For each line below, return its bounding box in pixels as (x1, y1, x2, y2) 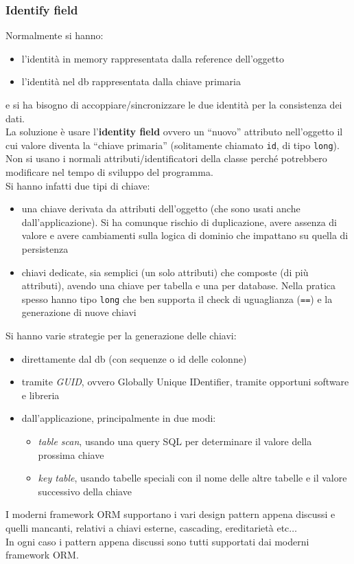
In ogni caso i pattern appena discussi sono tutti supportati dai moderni (5, 534, 309, 548)
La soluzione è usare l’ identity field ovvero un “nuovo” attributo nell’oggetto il (5, 124, 343, 139)
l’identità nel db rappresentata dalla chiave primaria (21, 74, 241, 89)
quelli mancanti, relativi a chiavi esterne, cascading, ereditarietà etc (5, 520, 290, 534)
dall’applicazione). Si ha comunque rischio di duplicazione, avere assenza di (21, 214, 338, 229)
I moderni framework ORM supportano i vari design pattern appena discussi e (5, 507, 335, 521)
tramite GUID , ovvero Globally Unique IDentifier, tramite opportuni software (21, 374, 349, 389)
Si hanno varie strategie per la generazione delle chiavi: (5, 328, 237, 343)
